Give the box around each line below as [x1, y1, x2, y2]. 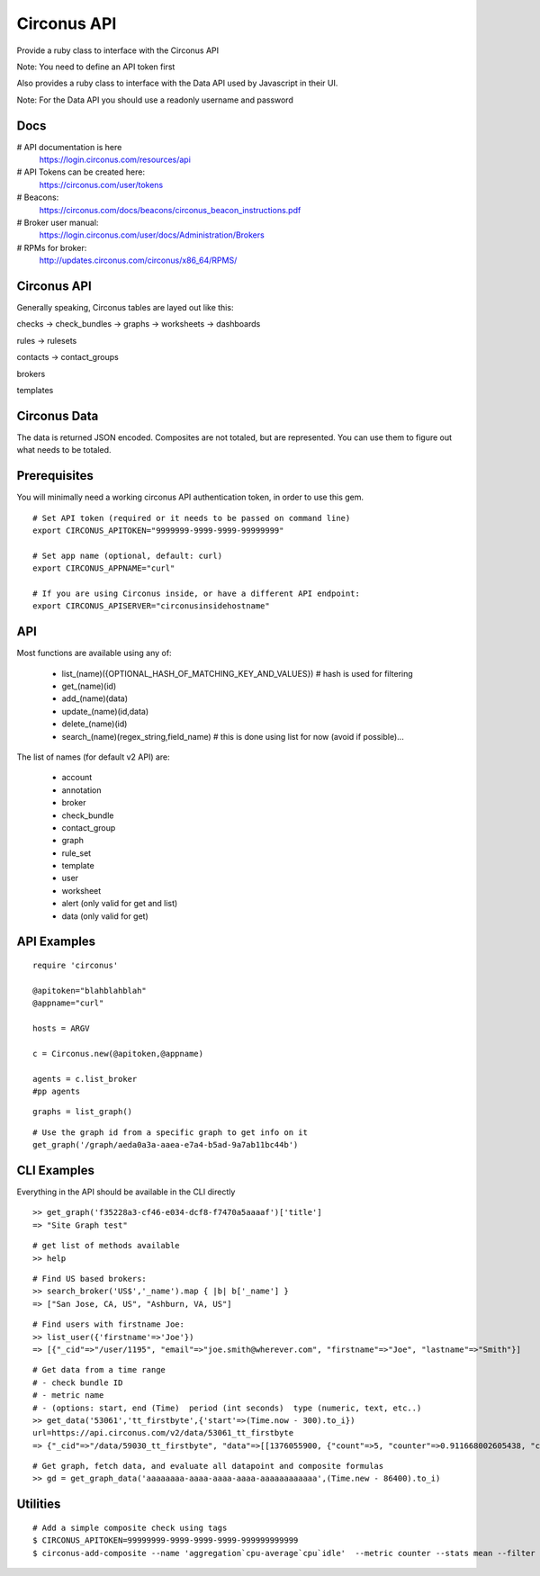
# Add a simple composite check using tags [32, 1522, 228, 1533]
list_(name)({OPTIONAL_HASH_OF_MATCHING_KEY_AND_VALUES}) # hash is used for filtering [61, 668, 413, 679]
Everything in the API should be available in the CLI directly [16, 1186, 236, 1197]
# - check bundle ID [32, 1377, 123, 1388]
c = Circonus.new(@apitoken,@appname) [32, 1049, 204, 1058]
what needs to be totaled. [16, 445, 112, 455]
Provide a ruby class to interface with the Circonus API [16, 45, 220, 56]
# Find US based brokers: [32, 1274, 148, 1283]
